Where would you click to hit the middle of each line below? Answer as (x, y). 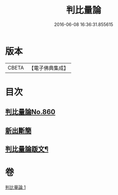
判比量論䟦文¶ (27, 149)
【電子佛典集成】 (49, 68)
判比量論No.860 (30, 112)
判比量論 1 (15, 187)
